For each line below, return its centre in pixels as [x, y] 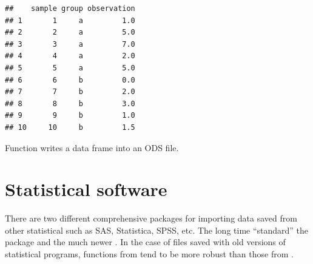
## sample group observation [70, 8]
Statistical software [86, 189]
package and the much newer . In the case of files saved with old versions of [145, 242]
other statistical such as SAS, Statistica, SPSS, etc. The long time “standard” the [157, 230]
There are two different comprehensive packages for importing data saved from [151, 218]
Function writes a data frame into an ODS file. [92, 147]
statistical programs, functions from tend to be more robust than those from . [149, 254]
